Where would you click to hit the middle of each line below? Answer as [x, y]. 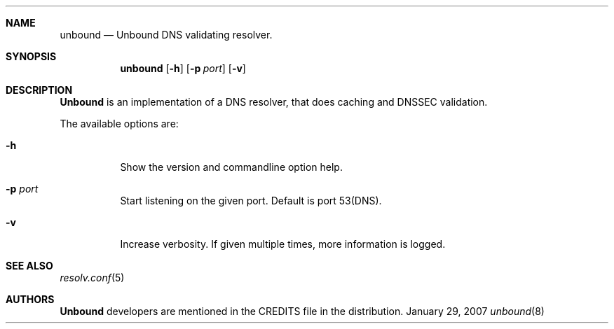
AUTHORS [30, 299]
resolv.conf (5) [92, 278]
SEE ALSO [29, 266]
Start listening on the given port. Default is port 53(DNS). [251, 201]
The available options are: [119, 124]
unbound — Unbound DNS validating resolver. [166, 35]
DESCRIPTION [39, 90]
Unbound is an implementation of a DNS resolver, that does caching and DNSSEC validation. [274, 102]
